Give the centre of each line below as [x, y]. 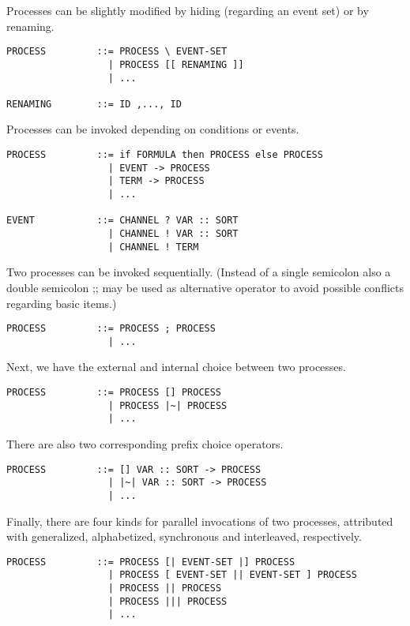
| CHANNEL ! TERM [153, 247]
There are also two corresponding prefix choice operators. [145, 443]
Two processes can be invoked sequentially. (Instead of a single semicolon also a [199, 272]
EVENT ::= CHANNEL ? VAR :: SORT [122, 221]
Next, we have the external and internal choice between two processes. [176, 367]
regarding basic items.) [62, 303]
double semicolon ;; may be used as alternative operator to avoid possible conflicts [205, 287]
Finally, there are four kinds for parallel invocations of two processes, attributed [200, 521]
